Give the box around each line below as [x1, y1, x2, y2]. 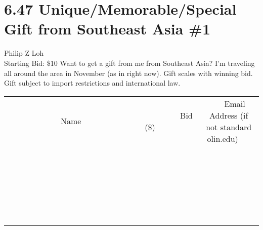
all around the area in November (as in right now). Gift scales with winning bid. [4, 67, 253, 78]
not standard [206, 121, 252, 133]
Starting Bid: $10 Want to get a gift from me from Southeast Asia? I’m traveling [4, 57, 255, 68]
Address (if [209, 109, 248, 121]
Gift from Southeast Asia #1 [4, 18, 210, 39]
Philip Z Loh [4, 48, 44, 58]
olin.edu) [207, 132, 238, 144]
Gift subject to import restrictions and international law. [4, 78, 181, 88]
